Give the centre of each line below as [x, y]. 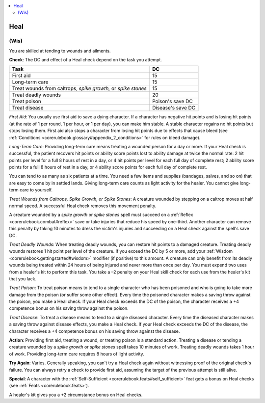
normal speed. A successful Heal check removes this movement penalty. [83, 206]
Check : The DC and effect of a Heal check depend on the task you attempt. [85, 59]
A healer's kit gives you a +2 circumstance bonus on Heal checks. [76, 395]
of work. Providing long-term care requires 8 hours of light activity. [77, 354]
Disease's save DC [174, 108]
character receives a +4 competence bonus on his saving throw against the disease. [94, 331]
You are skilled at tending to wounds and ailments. [60, 51]
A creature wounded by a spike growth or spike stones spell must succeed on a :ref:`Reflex [101, 215]
